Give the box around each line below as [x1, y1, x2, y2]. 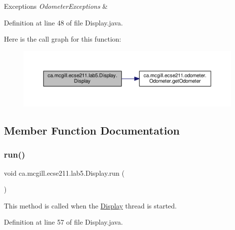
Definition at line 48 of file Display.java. [4, 17, 123, 27]
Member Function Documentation [4, 123, 180, 138]
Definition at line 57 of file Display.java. [4, 217, 123, 227]
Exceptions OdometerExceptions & [4, 1, 108, 11]
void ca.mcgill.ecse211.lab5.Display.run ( [4, 167, 125, 178]
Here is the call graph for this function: [4, 34, 121, 44]
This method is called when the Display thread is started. [4, 200, 177, 210]
